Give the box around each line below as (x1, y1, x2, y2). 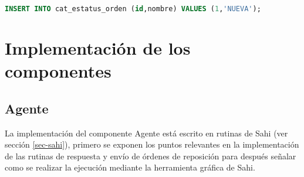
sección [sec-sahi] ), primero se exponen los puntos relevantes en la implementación (5, 138, 299, 151)
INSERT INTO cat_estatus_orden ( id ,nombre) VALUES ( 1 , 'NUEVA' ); (5, 5, 261, 13)
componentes (5, 59, 112, 83)
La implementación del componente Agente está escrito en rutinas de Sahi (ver (5, 126, 288, 139)
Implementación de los (5, 36, 191, 60)
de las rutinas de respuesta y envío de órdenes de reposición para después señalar (5, 149, 296, 162)
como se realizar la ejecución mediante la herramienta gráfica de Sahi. (5, 161, 255, 173)
